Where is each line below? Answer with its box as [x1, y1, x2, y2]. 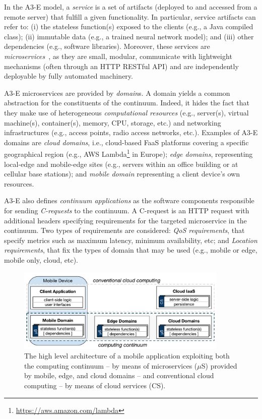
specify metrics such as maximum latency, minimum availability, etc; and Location [4, 234, 257, 245]
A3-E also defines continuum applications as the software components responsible [4, 195, 254, 206]
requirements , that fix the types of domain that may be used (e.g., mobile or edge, [4, 245, 257, 255]
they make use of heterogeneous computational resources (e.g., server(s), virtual [4, 107, 249, 117]
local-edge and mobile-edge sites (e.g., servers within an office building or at [4, 158, 238, 169]
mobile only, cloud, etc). [4, 254, 79, 265]
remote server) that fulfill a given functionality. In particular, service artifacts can [4, 11, 256, 22]
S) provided [201, 360, 237, 371]
